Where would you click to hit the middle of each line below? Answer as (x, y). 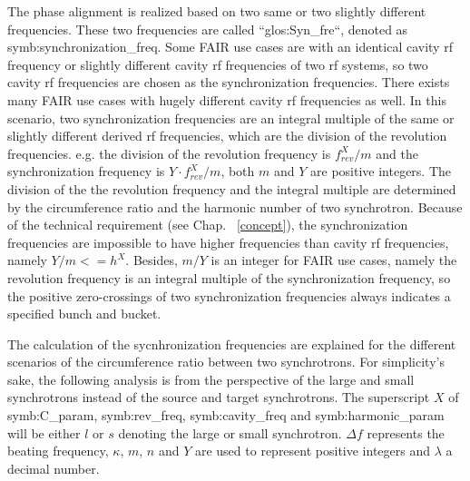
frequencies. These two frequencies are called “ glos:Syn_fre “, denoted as (208, 29)
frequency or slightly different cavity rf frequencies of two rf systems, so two (218, 64)
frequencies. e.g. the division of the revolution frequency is (169, 153)
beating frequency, (58, 451)
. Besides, (152, 260)
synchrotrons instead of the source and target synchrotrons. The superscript (219, 397)
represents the (406, 432)
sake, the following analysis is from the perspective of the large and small (211, 379)
